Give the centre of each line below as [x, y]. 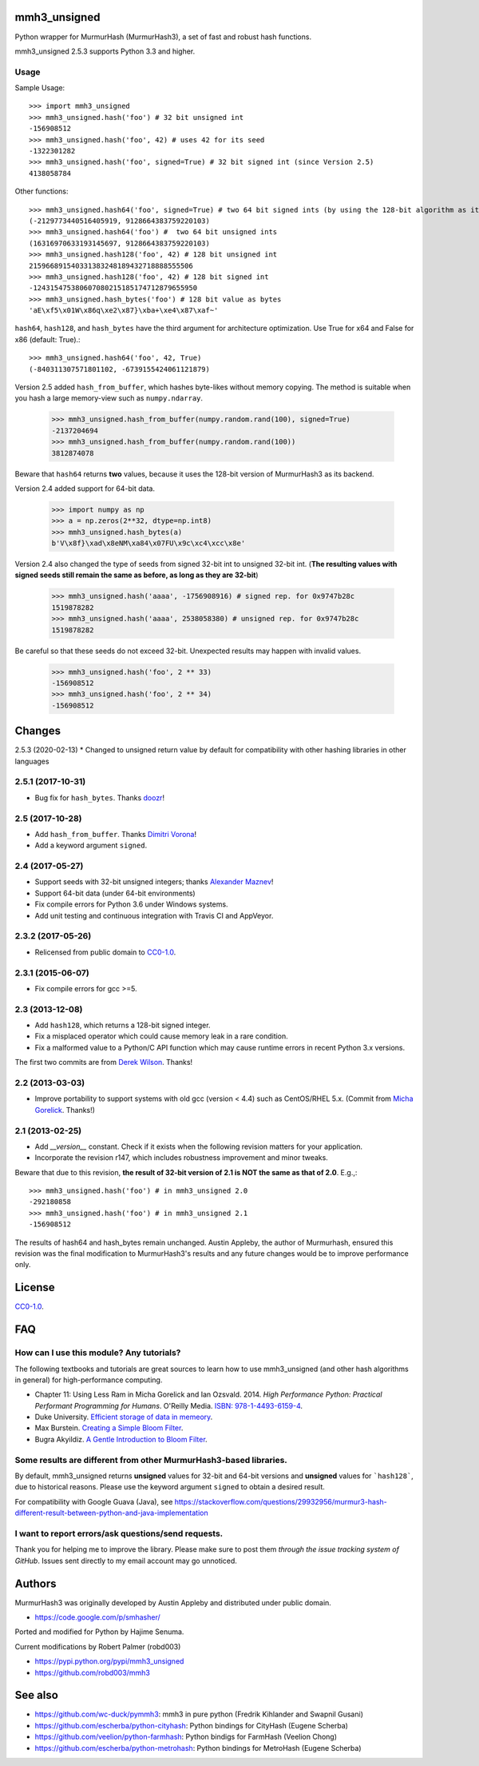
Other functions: [42, 191]
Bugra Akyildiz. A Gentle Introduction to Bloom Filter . [121, 1439]
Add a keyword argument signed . [91, 845]
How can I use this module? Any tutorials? [98, 1353]
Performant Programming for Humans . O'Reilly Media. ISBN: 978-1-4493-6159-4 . [169, 1405]
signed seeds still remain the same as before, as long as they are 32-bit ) [137, 575]
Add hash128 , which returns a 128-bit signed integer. [123, 1025]
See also [37, 1695]
